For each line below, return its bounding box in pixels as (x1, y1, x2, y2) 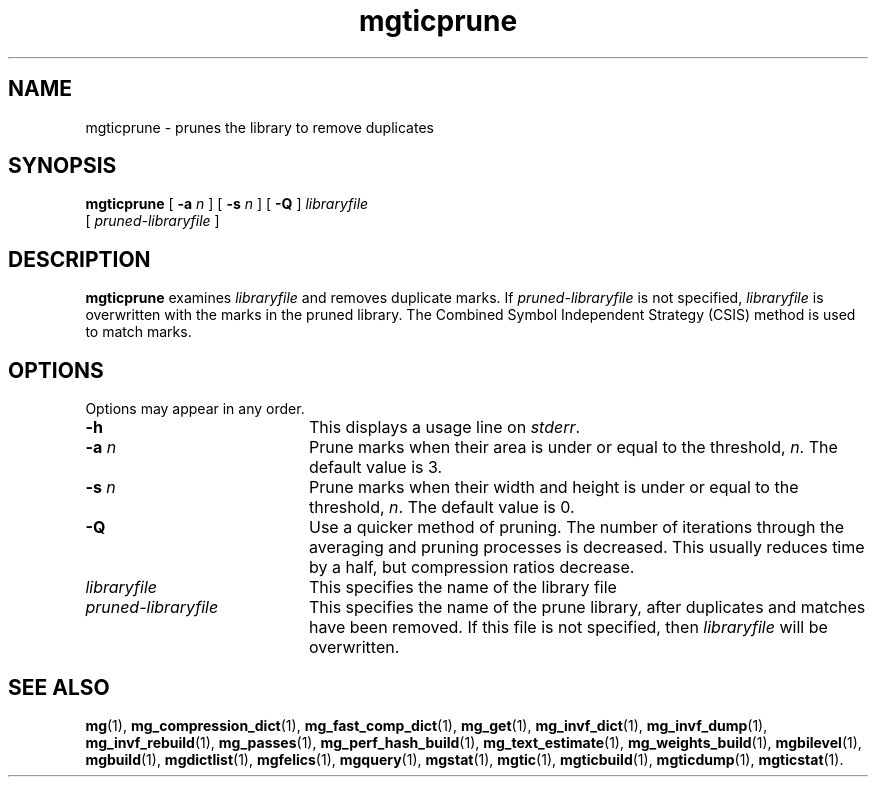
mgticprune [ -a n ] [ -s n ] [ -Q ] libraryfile (85, 195, 369, 213)
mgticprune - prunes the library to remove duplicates (85, 118, 434, 136)
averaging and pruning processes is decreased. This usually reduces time (308, 537, 865, 558)
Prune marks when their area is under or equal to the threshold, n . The (308, 437, 838, 458)
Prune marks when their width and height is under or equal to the (308, 477, 799, 498)
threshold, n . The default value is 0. (308, 497, 575, 518)
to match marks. (85, 323, 192, 341)
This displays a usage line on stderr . (308, 417, 581, 438)
